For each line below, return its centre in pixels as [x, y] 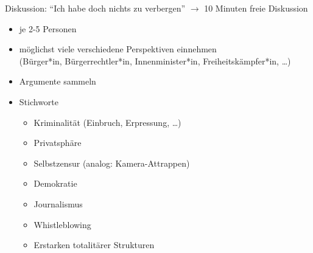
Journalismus [58, 203]
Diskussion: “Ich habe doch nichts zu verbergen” [95, 8]
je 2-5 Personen [48, 28]
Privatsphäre [58, 143]
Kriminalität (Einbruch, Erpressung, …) [107, 122]
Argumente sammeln [58, 81]
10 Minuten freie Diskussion [256, 8]
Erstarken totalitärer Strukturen [94, 245]
